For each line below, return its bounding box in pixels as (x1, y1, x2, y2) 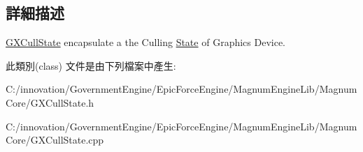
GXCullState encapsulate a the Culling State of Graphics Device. (6, 35, 286, 50)
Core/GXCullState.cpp (6, 132, 104, 147)
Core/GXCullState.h (6, 95, 94, 109)
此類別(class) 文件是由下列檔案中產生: (6, 58, 176, 73)
